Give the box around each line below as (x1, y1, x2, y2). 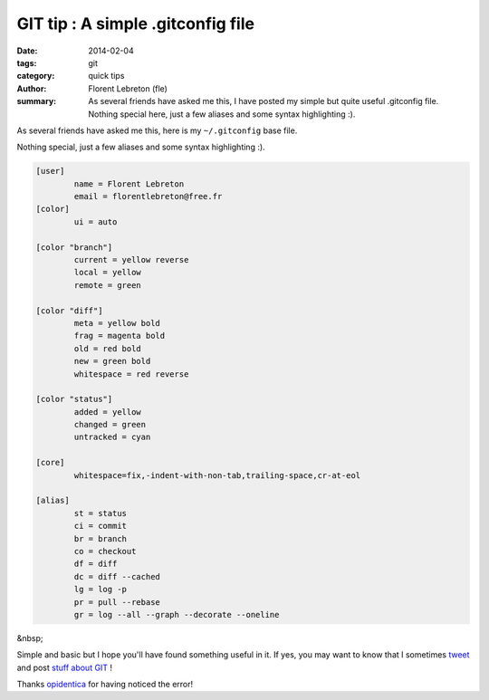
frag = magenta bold (73, 331, 166, 341)
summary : (16, 96, 57, 107)
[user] (35, 166, 65, 177)
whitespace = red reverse (73, 369, 189, 379)
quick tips (88, 71, 125, 82)
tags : (16, 57, 37, 68)
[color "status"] (35, 394, 113, 405)
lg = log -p (73, 584, 127, 595)
